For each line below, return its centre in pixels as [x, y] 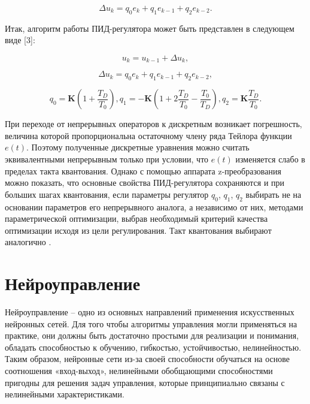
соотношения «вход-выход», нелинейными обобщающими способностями [139, 371]
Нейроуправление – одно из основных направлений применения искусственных [150, 312]
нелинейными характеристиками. [65, 394]
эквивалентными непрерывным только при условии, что [107, 159]
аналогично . [28, 242]
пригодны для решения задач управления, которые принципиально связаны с [145, 382]
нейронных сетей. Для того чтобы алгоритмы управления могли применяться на [151, 323]
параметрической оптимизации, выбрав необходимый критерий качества [136, 218]
